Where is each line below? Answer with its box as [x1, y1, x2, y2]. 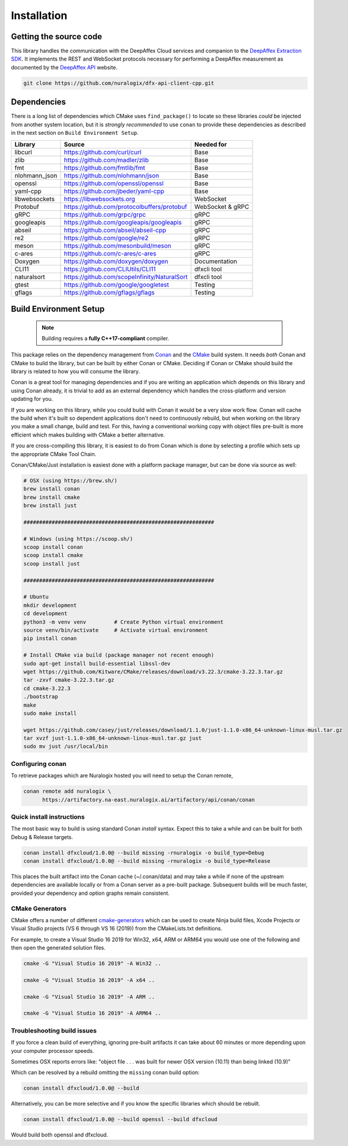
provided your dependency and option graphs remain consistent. [11, 889, 170, 897]
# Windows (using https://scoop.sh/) [23, 535, 133, 542]
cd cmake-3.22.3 [23, 685, 71, 692]
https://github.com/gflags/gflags [63, 288, 155, 296]
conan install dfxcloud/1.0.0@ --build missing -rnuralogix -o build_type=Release [23, 858, 271, 865]
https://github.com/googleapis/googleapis [63, 218, 182, 226]
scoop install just [23, 560, 80, 567]
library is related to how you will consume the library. [11, 368, 141, 375]
